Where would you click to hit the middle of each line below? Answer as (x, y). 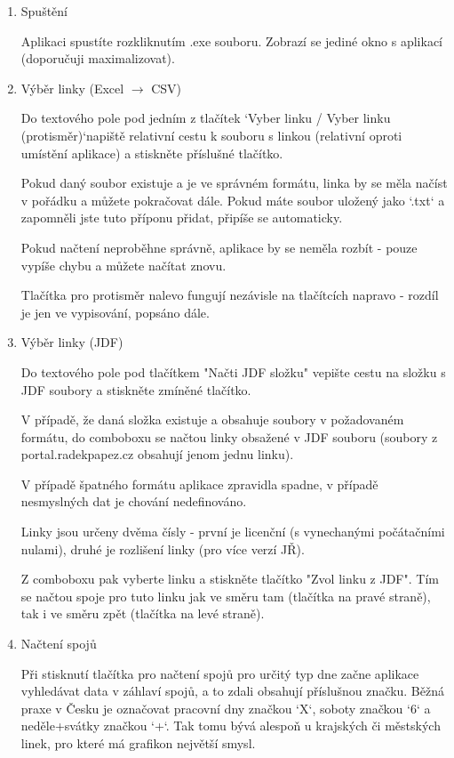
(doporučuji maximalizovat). (98, 58)
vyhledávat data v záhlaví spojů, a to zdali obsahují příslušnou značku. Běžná (232, 691)
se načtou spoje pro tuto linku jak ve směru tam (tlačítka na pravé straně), (226, 596)
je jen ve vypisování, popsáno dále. (115, 312)
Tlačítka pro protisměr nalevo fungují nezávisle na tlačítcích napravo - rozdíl (230, 295)
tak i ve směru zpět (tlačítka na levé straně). (143, 613)
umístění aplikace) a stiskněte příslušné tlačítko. (152, 153)
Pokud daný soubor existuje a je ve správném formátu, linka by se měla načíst (234, 183)
